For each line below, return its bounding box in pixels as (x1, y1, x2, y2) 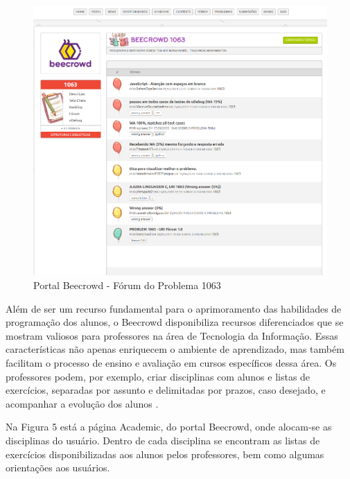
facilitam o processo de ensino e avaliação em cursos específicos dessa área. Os (6, 355, 337, 369)
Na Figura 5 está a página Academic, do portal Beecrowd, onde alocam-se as (6, 419, 332, 434)
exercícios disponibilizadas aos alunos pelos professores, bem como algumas (6, 446, 324, 461)
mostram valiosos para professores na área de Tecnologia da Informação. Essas (6, 328, 338, 342)
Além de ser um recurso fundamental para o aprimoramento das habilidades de (6, 301, 342, 315)
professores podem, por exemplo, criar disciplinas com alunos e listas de (6, 369, 310, 383)
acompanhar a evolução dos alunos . (6, 396, 159, 410)
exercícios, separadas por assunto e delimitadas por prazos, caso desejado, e (6, 383, 326, 397)
